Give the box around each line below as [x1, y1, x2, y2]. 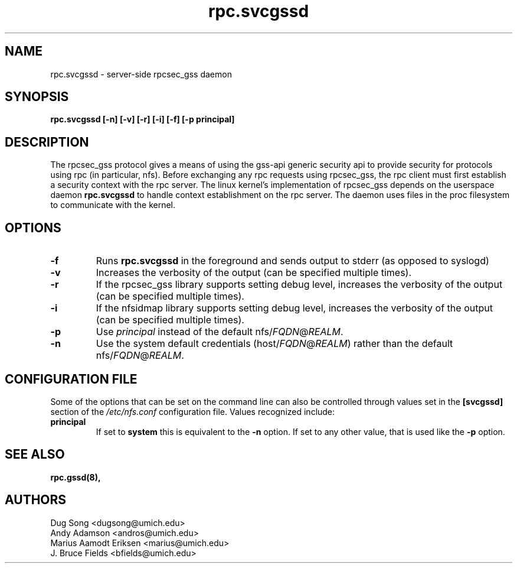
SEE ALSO [5, 447, 65, 462]
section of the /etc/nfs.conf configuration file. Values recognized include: [50, 406, 335, 417]
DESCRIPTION [5, 134, 89, 150]
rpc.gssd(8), [50, 472, 101, 482]
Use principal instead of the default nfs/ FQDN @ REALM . [96, 326, 343, 338]
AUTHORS [5, 492, 67, 508]
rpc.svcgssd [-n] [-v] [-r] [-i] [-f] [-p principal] [50, 114, 235, 125]
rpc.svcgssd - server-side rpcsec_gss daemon [50, 69, 232, 79]
